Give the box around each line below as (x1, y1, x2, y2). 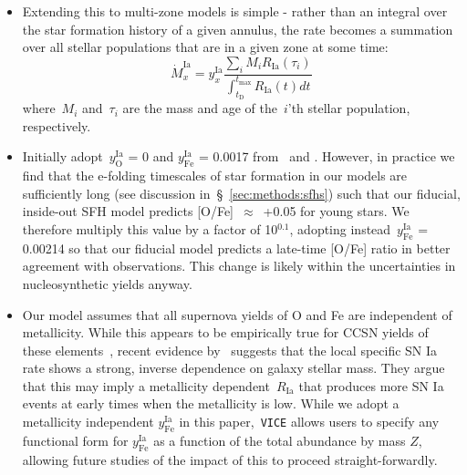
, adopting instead (289, 219, 391, 238)
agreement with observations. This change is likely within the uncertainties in (22, 256, 456, 275)
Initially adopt (22, 147, 103, 166)
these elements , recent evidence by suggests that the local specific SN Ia (22, 340, 438, 359)
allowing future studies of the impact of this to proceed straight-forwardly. (22, 449, 438, 469)
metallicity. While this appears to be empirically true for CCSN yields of (22, 323, 429, 342)
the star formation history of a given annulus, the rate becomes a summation (22, 19, 453, 38)
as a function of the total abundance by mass (153, 430, 406, 449)
